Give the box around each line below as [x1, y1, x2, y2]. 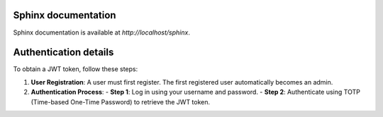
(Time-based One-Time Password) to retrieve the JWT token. [30, 97, 211, 106]
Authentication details [13, 47, 114, 58]
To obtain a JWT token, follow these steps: [13, 65, 138, 73]
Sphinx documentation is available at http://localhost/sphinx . [13, 28, 191, 37]
